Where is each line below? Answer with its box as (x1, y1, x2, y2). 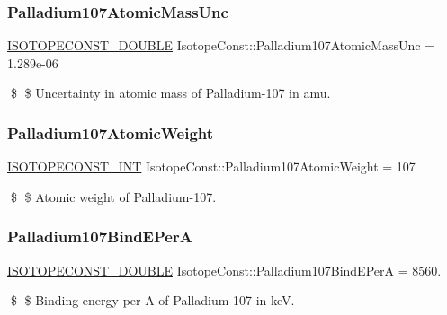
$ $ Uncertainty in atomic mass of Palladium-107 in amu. (10, 83, 331, 102)
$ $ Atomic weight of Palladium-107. (10, 187, 217, 206)
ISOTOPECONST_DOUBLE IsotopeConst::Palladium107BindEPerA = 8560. (7, 260, 442, 279)
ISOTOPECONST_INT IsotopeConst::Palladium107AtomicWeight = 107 (7, 157, 416, 176)
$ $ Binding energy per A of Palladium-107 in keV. (10, 291, 295, 310)
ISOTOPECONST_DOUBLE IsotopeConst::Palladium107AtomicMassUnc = (7, 36, 434, 55)
